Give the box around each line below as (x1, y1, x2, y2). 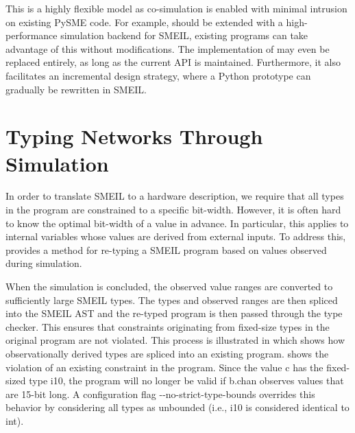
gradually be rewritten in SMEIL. (5, 82, 147, 96)
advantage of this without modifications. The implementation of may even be (5, 41, 330, 56)
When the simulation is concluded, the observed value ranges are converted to (5, 279, 333, 294)
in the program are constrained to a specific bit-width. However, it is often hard (5, 202, 341, 217)
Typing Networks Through (5, 122, 263, 150)
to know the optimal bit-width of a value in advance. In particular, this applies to (5, 215, 349, 230)
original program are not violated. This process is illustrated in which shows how (5, 333, 345, 347)
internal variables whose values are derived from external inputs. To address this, (5, 229, 346, 244)
